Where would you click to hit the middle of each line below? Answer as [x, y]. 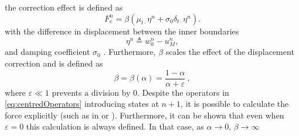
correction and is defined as [54, 63]
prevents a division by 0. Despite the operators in [140, 92]
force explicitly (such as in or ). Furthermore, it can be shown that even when [145, 115]
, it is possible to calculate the [235, 104]
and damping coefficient [47, 52]
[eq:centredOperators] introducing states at [82, 104]
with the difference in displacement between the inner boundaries [122, 31]
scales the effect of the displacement [230, 52]
